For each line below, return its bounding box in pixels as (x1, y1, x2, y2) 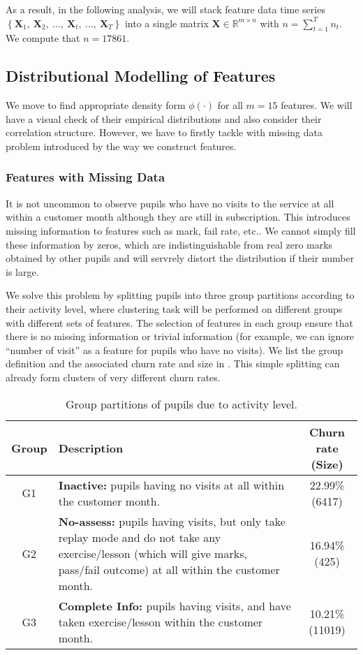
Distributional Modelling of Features (6, 65, 276, 87)
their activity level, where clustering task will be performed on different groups (6, 301, 343, 316)
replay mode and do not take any (58, 529, 221, 545)
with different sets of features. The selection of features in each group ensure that (6, 315, 354, 330)
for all (217, 98, 243, 112)
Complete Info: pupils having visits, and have (58, 597, 291, 614)
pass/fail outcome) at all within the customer (58, 561, 280, 577)
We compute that (6, 31, 80, 45)
